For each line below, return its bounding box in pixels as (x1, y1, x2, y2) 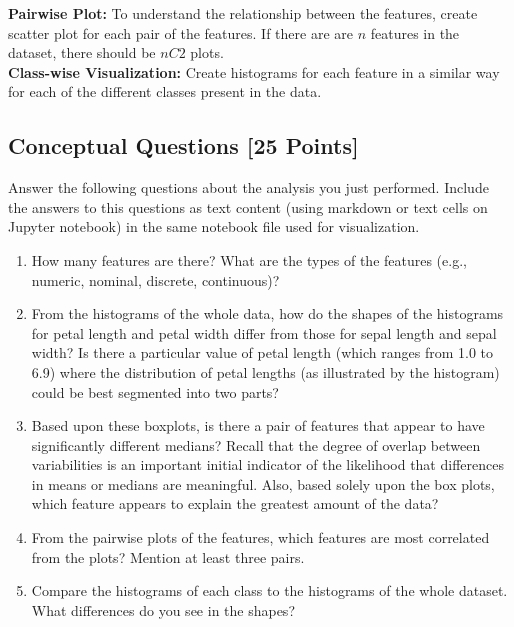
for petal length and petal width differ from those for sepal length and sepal (31, 322, 497, 343)
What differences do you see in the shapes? (31, 599, 295, 620)
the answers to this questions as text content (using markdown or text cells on (8, 196, 488, 217)
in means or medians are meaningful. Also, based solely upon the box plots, (31, 473, 495, 494)
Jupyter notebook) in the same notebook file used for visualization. (8, 216, 420, 237)
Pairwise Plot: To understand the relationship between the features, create (8, 3, 478, 23)
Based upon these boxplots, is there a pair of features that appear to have (31, 415, 485, 436)
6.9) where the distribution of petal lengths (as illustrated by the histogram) (31, 361, 500, 382)
